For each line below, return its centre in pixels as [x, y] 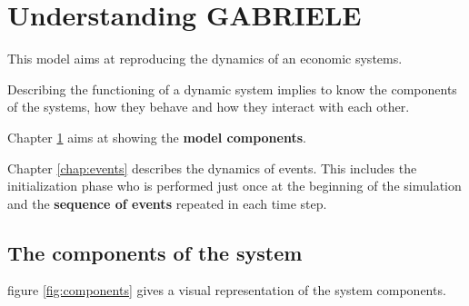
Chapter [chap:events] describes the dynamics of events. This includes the [212, 168]
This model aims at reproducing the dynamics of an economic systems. [205, 59]
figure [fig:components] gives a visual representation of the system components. [227, 290]
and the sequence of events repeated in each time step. [167, 203]
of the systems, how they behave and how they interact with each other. [209, 107]
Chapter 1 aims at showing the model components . [157, 137]
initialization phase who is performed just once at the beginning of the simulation [234, 186]
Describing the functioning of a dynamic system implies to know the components [232, 89]
